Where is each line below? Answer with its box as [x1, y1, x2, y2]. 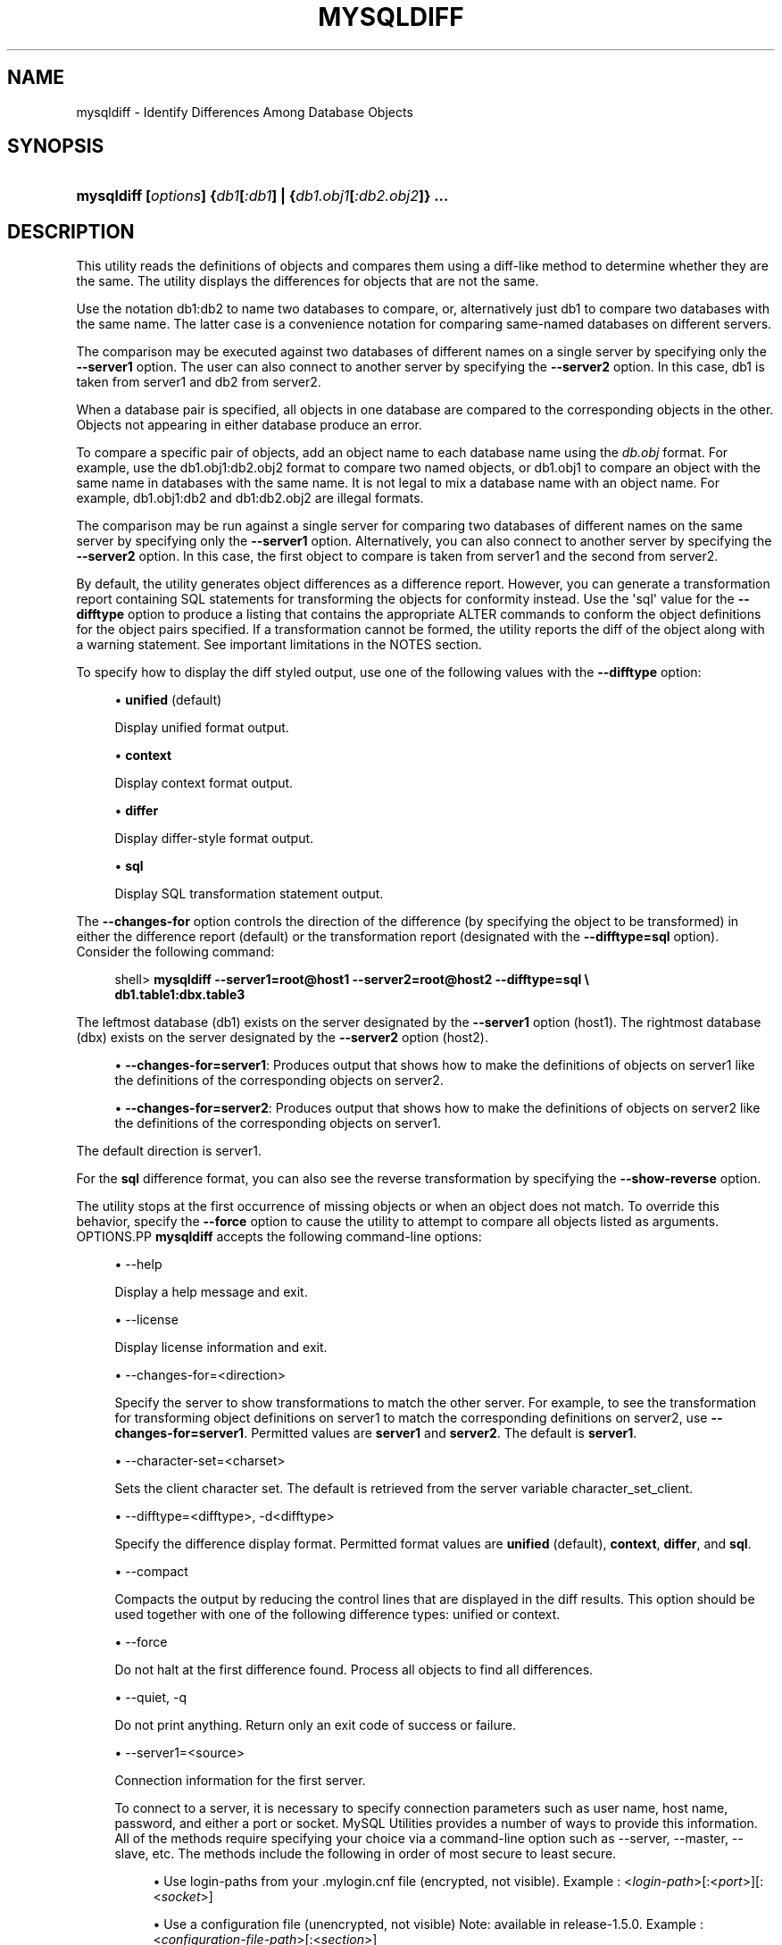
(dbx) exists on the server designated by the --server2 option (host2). [76, 1030, 488, 1046]
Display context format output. [114, 775, 294, 791]
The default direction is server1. [76, 1143, 262, 1159]
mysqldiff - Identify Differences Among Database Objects [76, 104, 413, 120]
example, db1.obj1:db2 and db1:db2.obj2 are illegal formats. [76, 490, 424, 506]
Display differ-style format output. [114, 831, 314, 847]
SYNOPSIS [7, 135, 104, 158]
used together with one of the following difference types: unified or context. [114, 1607, 561, 1623]
